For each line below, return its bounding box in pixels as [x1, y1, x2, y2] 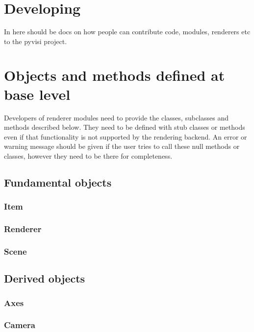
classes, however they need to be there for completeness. [4, 151, 173, 161]
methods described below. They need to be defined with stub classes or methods [4, 122, 245, 132]
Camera [4, 319, 35, 331]
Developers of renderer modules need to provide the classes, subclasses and [4, 112, 229, 122]
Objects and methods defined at [4, 65, 225, 85]
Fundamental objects [4, 174, 112, 190]
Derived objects [4, 271, 85, 286]
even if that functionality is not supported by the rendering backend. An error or [4, 131, 247, 142]
